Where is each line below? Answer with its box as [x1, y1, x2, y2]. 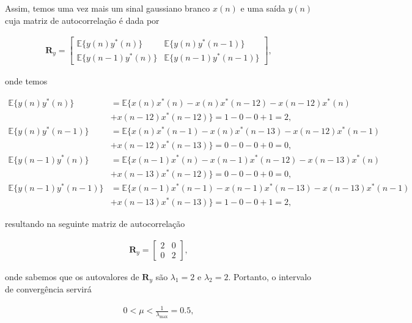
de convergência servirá [5, 282, 92, 295]
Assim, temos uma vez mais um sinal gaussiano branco [5, 2, 210, 14]
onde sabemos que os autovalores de [5, 270, 139, 283]
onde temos [5, 75, 48, 87]
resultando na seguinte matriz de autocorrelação [5, 217, 185, 229]
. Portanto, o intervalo [228, 270, 312, 283]
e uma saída [240, 2, 285, 14]
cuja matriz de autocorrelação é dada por [5, 13, 160, 26]
